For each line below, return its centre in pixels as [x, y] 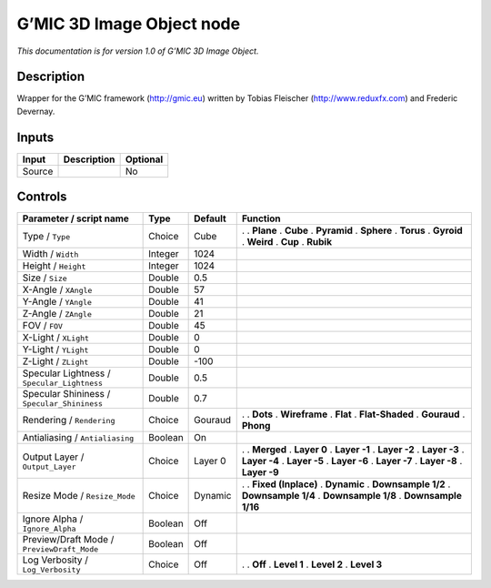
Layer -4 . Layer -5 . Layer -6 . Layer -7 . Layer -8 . [352, 461]
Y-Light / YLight [55, 350]
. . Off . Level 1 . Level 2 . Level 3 [312, 564]
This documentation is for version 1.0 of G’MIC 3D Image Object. [138, 51]
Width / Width [50, 254]
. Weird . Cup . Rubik [286, 242]
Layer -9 [260, 472]
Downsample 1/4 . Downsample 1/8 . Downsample [352, 496]
